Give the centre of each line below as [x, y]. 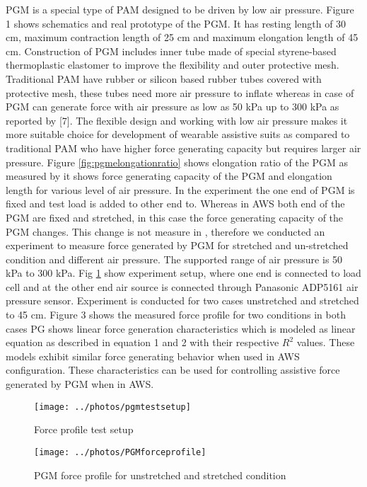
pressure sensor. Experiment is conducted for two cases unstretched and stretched [182, 300]
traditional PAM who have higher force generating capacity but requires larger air [183, 148]
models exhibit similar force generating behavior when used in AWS [153, 356]
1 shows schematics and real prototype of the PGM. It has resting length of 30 [176, 23]
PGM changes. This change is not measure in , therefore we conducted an [165, 231]
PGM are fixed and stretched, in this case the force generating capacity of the [175, 217]
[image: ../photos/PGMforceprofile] [120, 452]
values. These [326, 342]
